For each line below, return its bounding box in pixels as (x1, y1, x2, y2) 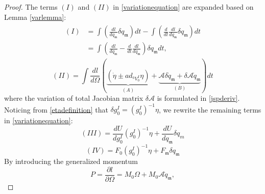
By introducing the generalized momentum (4, 156, 138, 167)
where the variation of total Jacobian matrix (4, 93, 143, 103)
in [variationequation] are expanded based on (113, 2, 254, 12)
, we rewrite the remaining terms (158, 104, 261, 115)
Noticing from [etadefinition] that (4, 104, 108, 115)
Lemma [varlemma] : (4, 11, 66, 22)
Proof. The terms (4, 2, 58, 12)
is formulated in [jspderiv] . (157, 93, 240, 103)
